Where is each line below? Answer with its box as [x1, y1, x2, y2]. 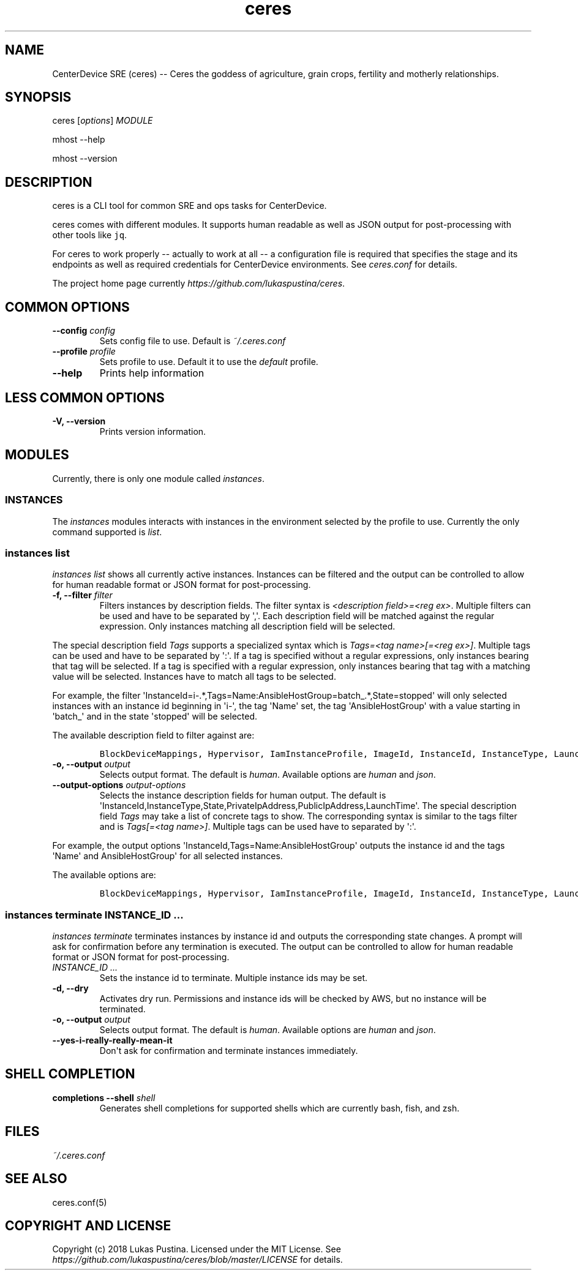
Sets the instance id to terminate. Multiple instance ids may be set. [99, 972, 368, 984]
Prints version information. [99, 426, 206, 437]
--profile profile [52, 346, 116, 357]
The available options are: [52, 870, 156, 881]
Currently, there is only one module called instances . [52, 473, 265, 484]
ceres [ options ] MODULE [52, 115, 153, 126]
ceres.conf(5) [52, 1197, 107, 1208]
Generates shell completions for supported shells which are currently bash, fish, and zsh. [99, 1102, 460, 1113]
